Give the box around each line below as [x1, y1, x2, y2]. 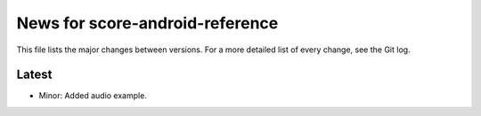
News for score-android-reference [16, 13, 279, 33]
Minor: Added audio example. [38, 90, 147, 101]
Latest [16, 67, 53, 82]
